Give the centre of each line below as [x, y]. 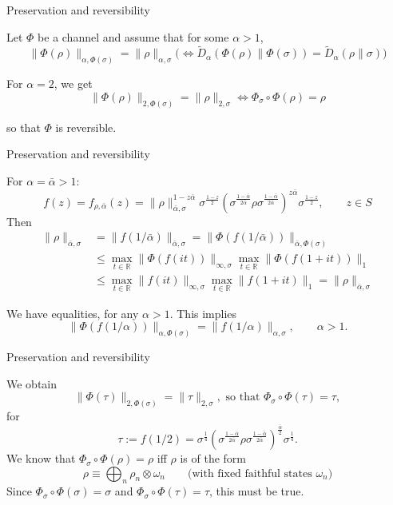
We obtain [32, 383]
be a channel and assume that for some [133, 36]
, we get [73, 84]
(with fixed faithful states [250, 473]
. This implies [203, 313]
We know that [41, 458]
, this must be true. [257, 491]
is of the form [213, 458]
